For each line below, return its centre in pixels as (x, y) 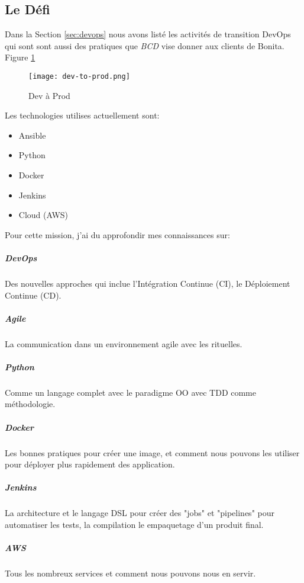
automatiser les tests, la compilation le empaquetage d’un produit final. (134, 524)
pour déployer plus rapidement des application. (90, 464)
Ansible (32, 135)
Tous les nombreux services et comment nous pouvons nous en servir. (130, 573)
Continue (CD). (33, 295)
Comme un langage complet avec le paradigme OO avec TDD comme (130, 392)
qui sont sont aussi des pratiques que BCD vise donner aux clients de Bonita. (145, 45)
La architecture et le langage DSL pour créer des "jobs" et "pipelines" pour (140, 513)
